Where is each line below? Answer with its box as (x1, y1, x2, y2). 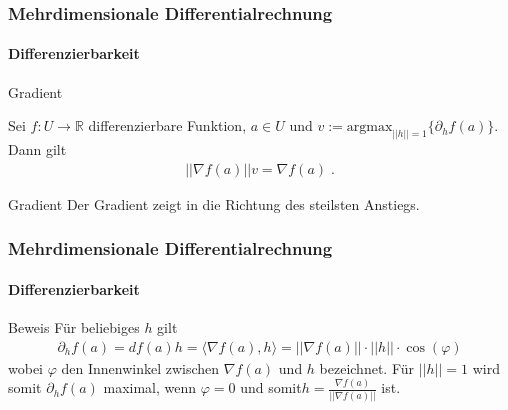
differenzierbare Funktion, (88, 115, 247, 136)
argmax (346, 120, 393, 135)
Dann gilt (8, 139, 67, 160)
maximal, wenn (103, 377, 197, 398)
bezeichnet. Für (319, 357, 415, 378)
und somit (240, 377, 302, 398)
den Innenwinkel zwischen (61, 357, 220, 378)
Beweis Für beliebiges (8, 316, 140, 337)
